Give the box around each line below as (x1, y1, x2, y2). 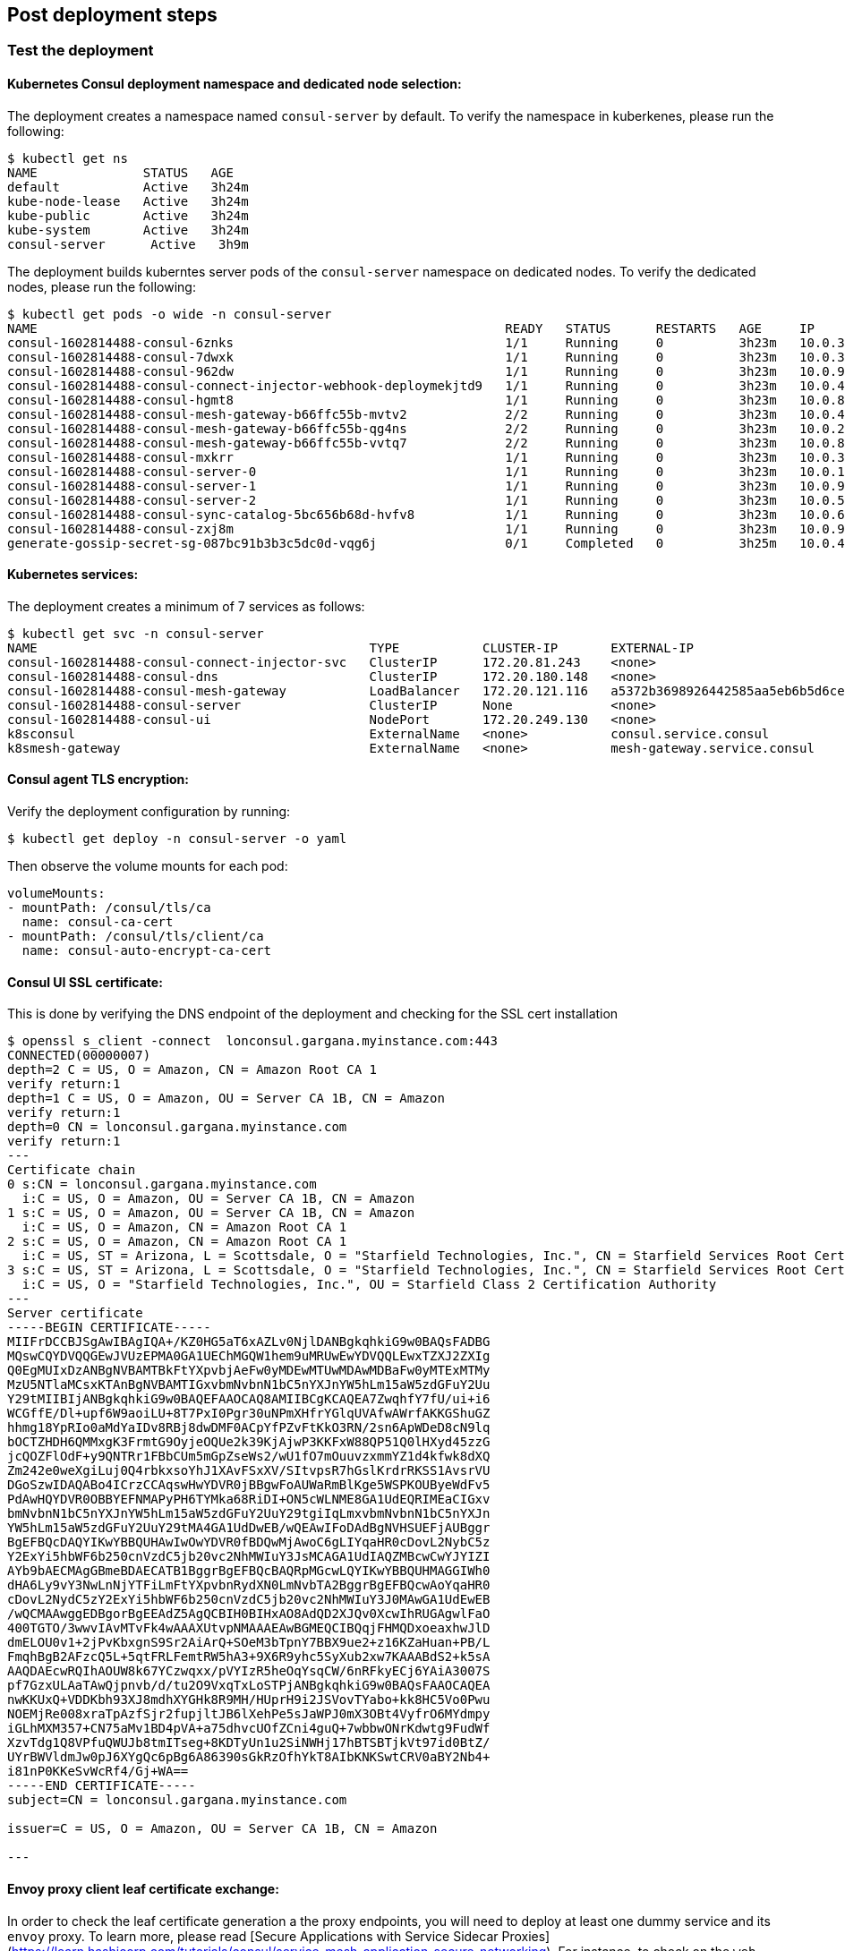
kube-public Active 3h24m (7, 208, 249, 223)
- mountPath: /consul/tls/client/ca (7, 929, 264, 944)
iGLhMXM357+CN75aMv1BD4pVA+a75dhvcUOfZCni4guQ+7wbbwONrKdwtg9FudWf (7, 1721, 491, 1736)
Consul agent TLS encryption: (7, 771, 189, 788)
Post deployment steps (7, 4, 218, 26)
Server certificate (7, 1306, 143, 1321)
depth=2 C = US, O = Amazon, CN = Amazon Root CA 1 (7, 1062, 378, 1078)
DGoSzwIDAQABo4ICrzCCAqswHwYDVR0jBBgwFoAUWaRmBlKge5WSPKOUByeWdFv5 (7, 1478, 491, 1493)
